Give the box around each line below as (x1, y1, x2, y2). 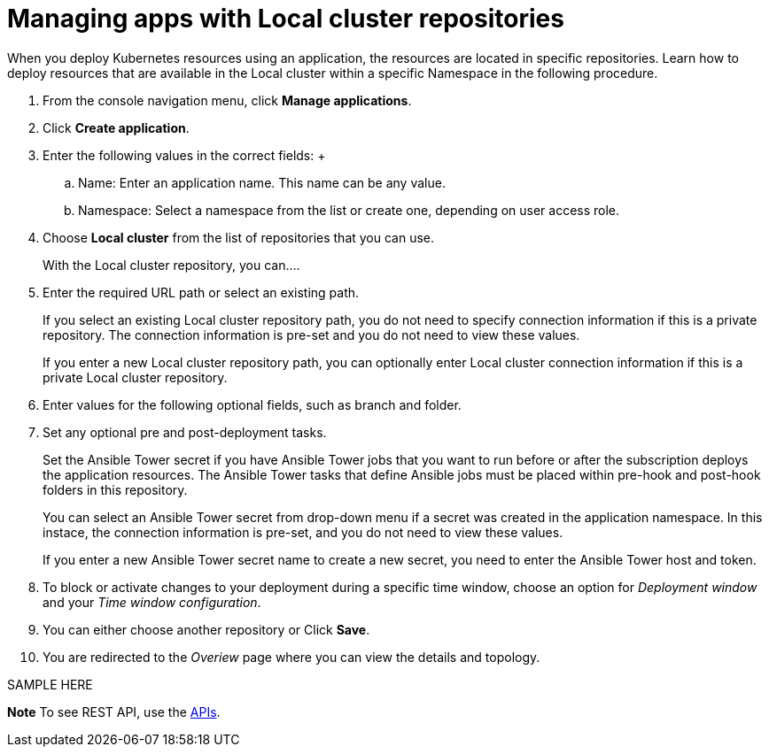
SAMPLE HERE (7, 676, 93, 692)
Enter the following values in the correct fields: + (43, 147, 326, 163)
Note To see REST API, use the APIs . (7, 704, 221, 719)
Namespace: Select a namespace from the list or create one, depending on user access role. (78, 202, 620, 218)
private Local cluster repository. (43, 369, 228, 385)
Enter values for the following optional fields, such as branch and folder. (43, 396, 462, 412)
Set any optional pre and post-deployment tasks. (43, 424, 327, 440)
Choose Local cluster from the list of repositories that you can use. (43, 229, 435, 245)
